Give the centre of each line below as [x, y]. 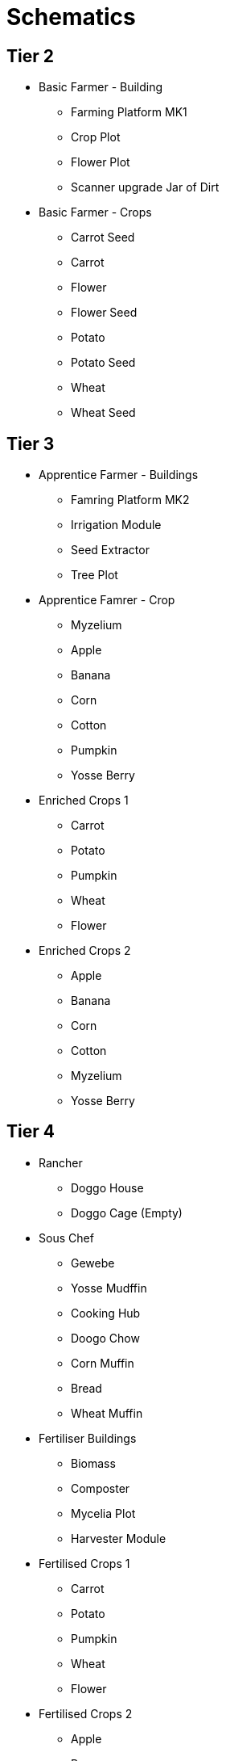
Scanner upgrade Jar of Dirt [145, 187]
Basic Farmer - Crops [95, 212]
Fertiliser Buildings [88, 1438]
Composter [101, 1488]
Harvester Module [119, 1538]
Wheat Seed [103, 413]
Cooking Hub [106, 1313]
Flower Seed [104, 313]
